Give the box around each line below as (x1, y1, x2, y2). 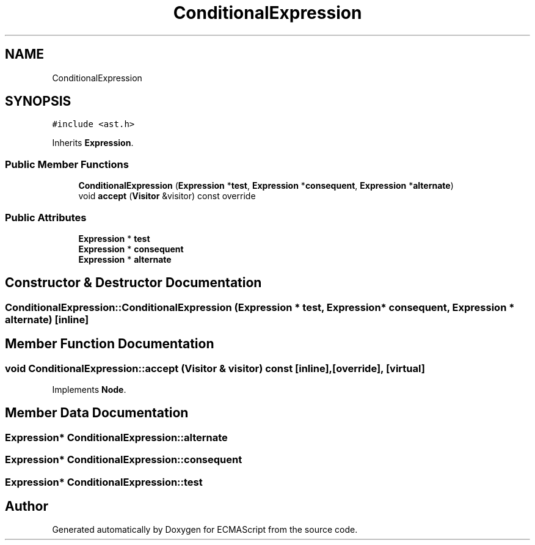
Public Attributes (5, 211, 87, 224)
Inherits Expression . (52, 137, 134, 148)
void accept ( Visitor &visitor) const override (78, 191, 256, 202)
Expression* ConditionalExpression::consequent (5, 453, 242, 466)
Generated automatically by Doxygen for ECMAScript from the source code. (52, 524, 358, 535)
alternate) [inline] (5, 313, 89, 326)
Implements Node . (52, 384, 126, 395)
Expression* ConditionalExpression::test (5, 475, 203, 488)
